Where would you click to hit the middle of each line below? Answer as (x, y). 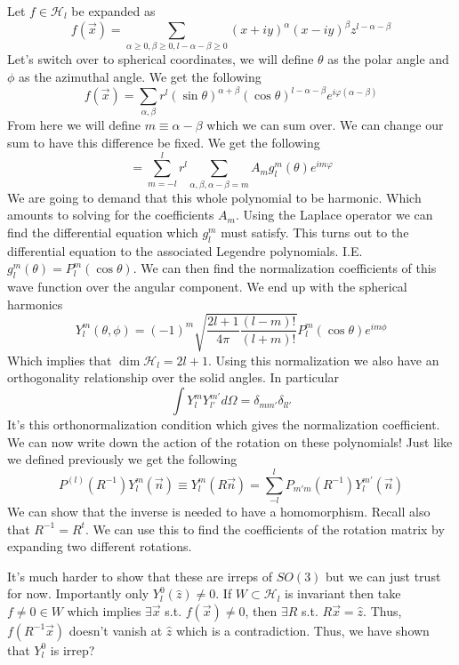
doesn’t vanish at (116, 630)
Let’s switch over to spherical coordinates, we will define (161, 59)
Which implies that (60, 360)
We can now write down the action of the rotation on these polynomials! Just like (230, 441)
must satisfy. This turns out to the (315, 232)
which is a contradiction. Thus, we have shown (302, 630)
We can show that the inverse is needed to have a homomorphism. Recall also (219, 511)
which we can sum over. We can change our (325, 125)
